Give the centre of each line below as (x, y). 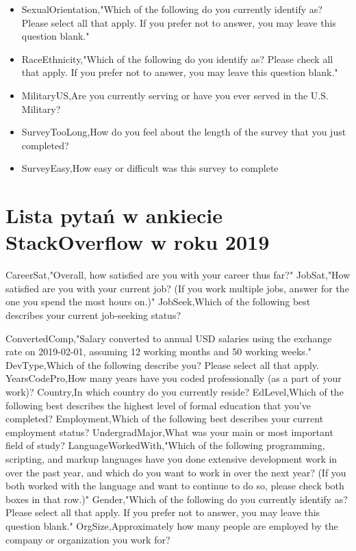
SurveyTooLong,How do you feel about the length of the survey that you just (184, 132)
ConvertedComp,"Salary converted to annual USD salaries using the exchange (169, 338)
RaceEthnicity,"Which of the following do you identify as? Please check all (177, 59)
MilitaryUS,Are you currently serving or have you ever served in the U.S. (175, 95)
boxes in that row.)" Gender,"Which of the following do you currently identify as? (177, 499)
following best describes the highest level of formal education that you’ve (158, 405)
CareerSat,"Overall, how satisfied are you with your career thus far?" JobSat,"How (178, 275)
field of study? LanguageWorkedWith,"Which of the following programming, (165, 445)
